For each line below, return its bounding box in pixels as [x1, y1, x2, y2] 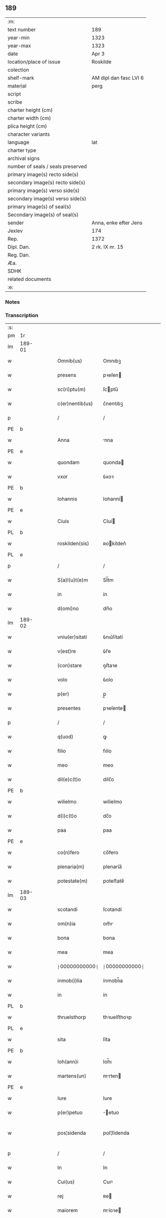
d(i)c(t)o [57, 812, 77, 819]
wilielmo [57, 798, 77, 805]
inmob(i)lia [57, 977, 83, 984]
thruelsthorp [57, 1014, 86, 1021]
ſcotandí [103, 906, 122, 913]
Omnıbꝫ [103, 358, 121, 365]
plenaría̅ [103, 863, 122, 870]
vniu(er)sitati [57, 634, 87, 640]
